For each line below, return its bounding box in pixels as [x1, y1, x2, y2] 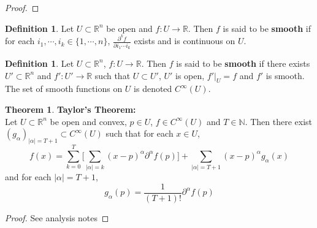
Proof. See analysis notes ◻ [5, 211, 109, 224]
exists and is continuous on [134, 34, 235, 47]
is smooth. [265, 69, 305, 82]
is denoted [134, 82, 172, 95]
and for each [5, 170, 52, 183]
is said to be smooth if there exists [176, 56, 310, 69]
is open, [175, 69, 205, 82]
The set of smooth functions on [5, 82, 123, 95]
